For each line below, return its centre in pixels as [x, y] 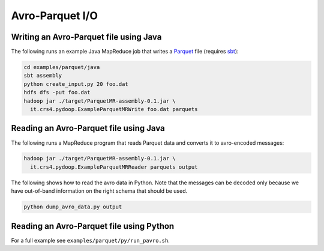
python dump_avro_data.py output [73, 207]
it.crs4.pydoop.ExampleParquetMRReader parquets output [114, 167]
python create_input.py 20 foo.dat [76, 84]
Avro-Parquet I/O [55, 16]
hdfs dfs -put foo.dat [57, 92]
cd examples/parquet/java [62, 67]
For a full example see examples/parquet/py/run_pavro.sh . [91, 240]
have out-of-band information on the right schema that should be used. [99, 191]
